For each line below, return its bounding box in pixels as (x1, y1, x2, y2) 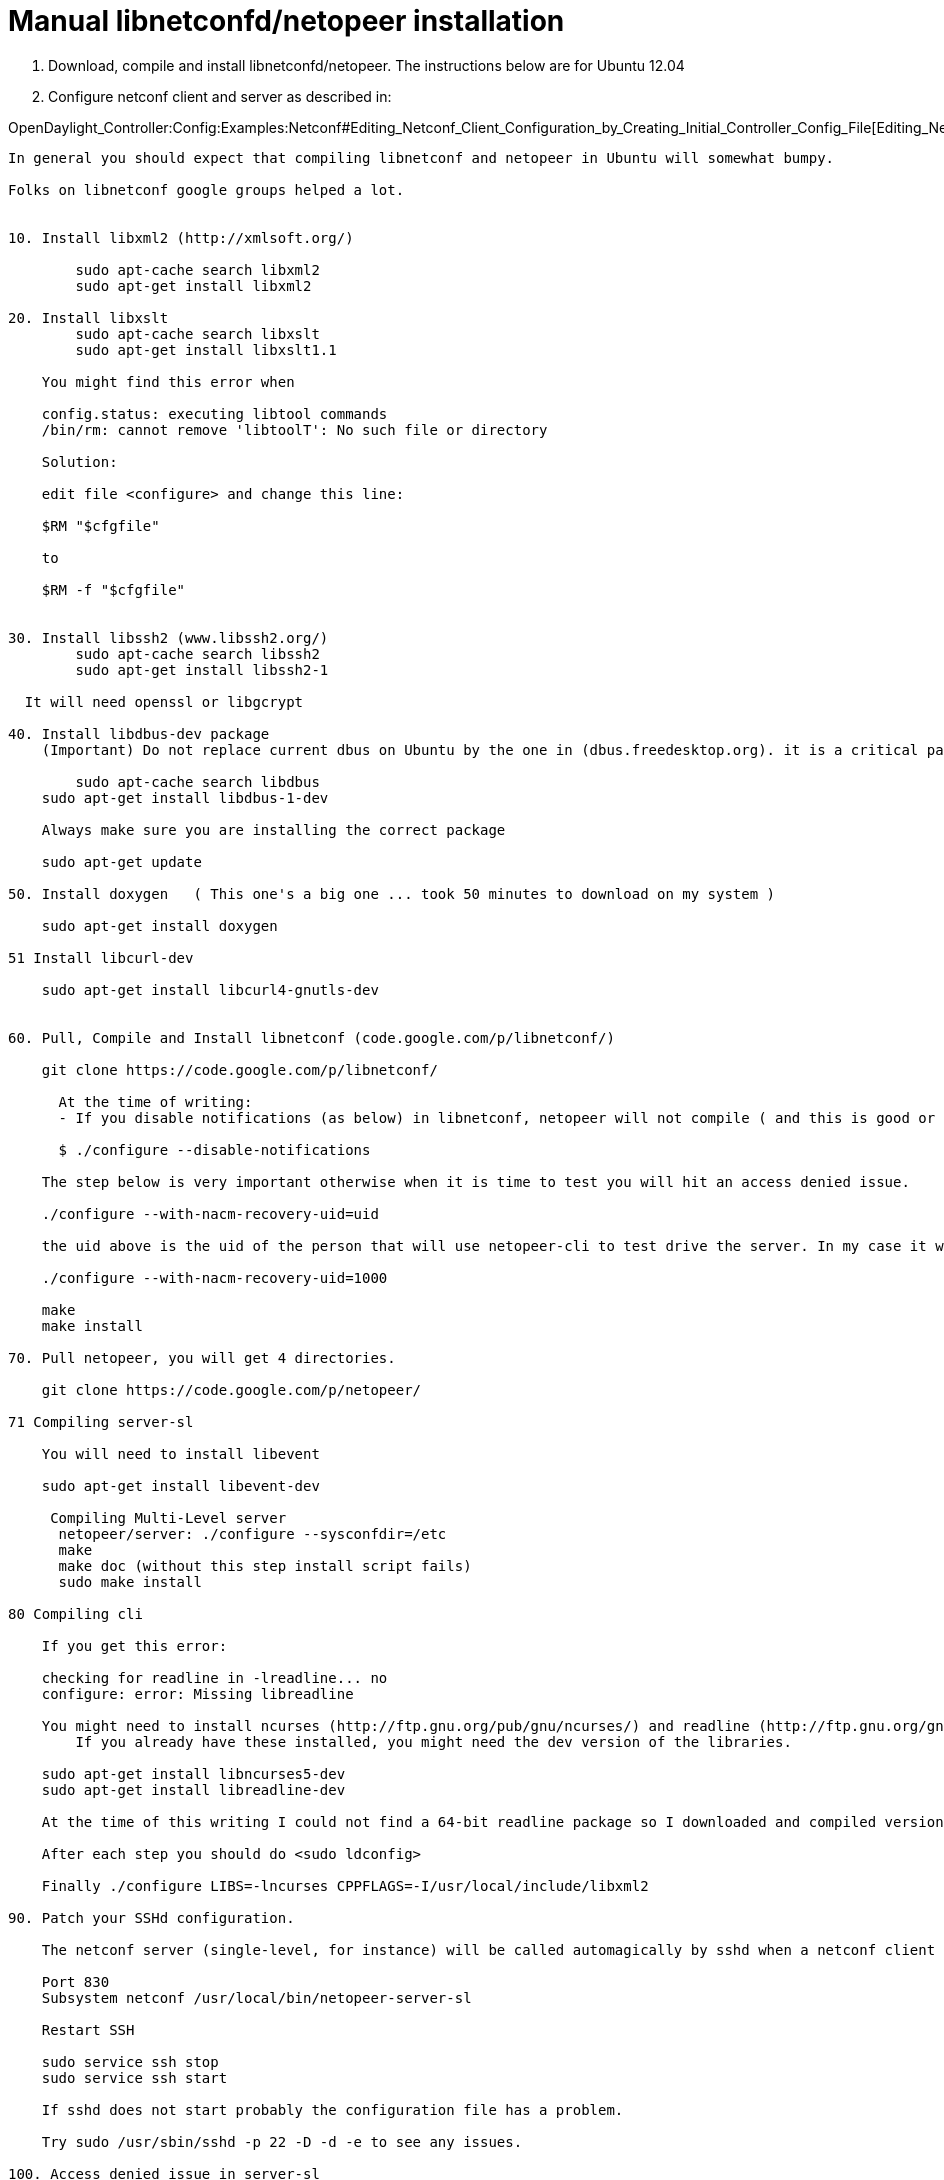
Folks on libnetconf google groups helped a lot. (8, 181, 405, 198)
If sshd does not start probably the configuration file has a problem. (41, 2101, 624, 2118)
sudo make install (58, 1573, 202, 1590)
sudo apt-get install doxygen (41, 917, 278, 934)
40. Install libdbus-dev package (8, 725, 270, 742)
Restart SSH (41, 2021, 135, 2038)
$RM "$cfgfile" (41, 517, 160, 534)
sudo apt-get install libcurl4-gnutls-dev (41, 981, 379, 998)
